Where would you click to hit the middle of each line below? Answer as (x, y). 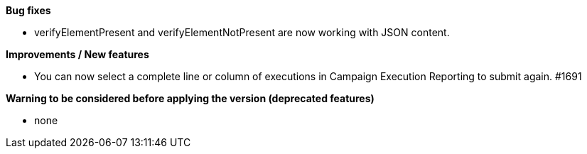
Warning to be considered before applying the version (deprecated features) (190, 98)
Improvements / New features (77, 54)
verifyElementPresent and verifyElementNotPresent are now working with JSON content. (242, 32)
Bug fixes (28, 10)
